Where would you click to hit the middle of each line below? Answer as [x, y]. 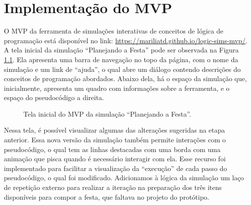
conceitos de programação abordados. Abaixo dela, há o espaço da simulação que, [125, 78]
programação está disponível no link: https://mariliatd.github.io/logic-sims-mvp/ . [126, 40]
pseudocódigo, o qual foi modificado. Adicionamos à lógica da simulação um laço [124, 178]
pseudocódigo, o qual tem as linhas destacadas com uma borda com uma [112, 149]
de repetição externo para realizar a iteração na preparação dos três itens [113, 187]
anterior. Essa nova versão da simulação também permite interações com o [115, 140]
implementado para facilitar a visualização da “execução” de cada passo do [116, 168]
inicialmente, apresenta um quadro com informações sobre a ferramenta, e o [117, 88]
